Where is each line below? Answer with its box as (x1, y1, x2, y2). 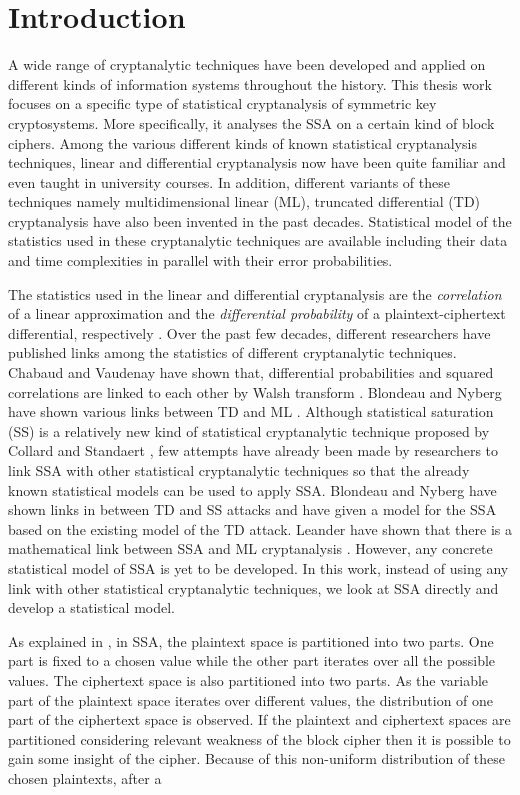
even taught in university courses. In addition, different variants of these (8, 171, 450, 192)
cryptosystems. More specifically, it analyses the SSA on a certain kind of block (8, 112, 495, 133)
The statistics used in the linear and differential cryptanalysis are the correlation (8, 283, 502, 304)
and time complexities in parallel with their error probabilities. (8, 250, 393, 271)
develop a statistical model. (8, 597, 175, 618)
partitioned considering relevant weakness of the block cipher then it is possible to (8, 728, 511, 749)
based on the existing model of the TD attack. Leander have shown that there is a (8, 518, 512, 539)
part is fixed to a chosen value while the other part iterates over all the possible (8, 650, 496, 671)
